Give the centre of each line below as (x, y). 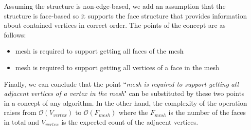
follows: (15, 34)
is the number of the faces (207, 112)
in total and (22, 121)
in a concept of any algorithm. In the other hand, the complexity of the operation (125, 102)
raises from (20, 112)
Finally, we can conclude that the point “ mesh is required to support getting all (121, 84)
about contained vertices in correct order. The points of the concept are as (115, 25)
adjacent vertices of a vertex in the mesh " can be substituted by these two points (124, 93)
